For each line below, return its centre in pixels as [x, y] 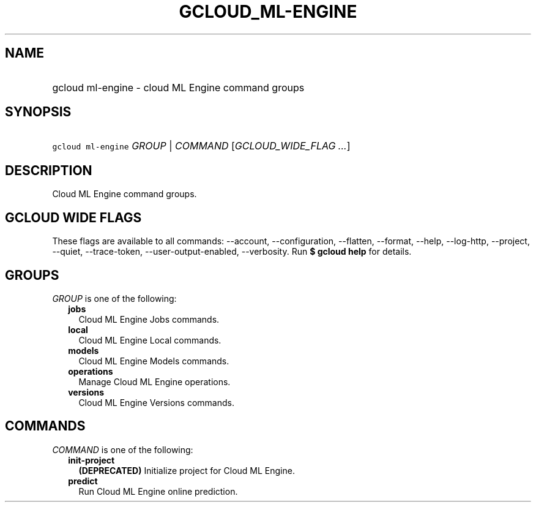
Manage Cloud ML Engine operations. [154, 381]
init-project [91, 460]
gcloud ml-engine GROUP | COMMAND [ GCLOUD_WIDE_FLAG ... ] [201, 146]
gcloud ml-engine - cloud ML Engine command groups [178, 87]
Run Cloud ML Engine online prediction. [158, 491]
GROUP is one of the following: [114, 298]
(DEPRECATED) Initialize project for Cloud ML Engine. [187, 470]
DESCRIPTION [49, 170]
